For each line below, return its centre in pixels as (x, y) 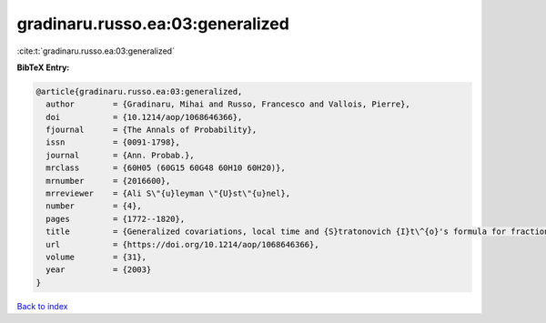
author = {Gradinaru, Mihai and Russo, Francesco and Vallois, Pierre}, (228, 104)
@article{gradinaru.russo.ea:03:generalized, (139, 91)
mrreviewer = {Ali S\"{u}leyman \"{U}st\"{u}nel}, (168, 194)
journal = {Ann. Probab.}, (120, 155)
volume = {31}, (96, 257)
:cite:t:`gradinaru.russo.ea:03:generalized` (96, 51)
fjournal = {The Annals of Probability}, (152, 130)
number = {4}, (94, 206)
